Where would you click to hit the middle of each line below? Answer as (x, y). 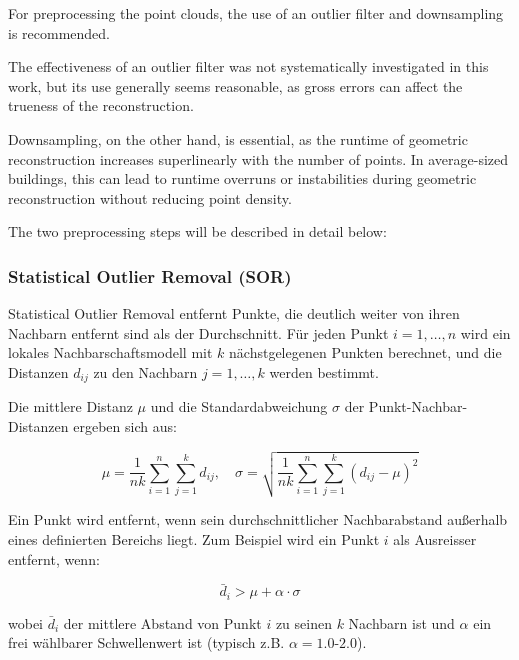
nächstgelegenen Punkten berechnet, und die (365, 352)
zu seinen (303, 622)
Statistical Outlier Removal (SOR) (150, 275)
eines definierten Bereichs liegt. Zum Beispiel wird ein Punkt (194, 538)
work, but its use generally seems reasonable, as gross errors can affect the (235, 85)
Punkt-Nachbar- (418, 406)
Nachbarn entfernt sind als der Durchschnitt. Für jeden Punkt (198, 332)
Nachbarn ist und (401, 622)
